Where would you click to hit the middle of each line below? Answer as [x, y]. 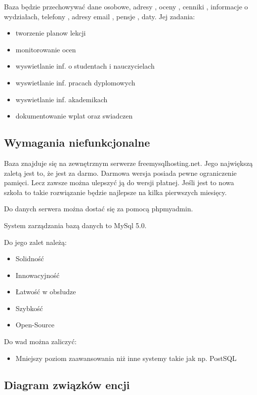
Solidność [30, 258]
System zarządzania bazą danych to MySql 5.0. [75, 225]
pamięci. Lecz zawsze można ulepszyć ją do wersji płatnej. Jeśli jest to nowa [119, 182]
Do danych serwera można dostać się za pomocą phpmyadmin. [99, 209]
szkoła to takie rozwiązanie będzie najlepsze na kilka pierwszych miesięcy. [115, 192]
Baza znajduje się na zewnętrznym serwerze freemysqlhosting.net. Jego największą [128, 163]
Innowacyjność [38, 275]
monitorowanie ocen [46, 49]
